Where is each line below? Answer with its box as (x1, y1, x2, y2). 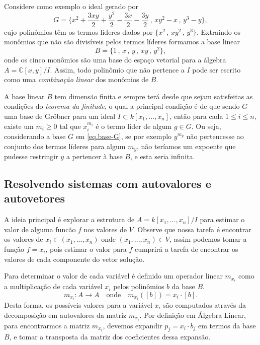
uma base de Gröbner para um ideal (4, 110, 116, 121)
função (4, 244, 25, 254)
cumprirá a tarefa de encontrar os (134, 244, 238, 254)
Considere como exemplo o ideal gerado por (4, 1, 138, 11)
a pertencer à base (66, 151, 123, 162)
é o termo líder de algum (96, 120, 172, 131)
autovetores (4, 190, 65, 206)
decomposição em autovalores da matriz (4, 309, 127, 320)
